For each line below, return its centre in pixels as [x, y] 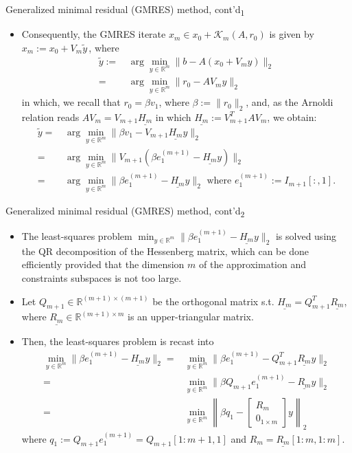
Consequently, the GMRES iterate [94, 34]
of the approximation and [253, 264]
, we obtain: [292, 117]
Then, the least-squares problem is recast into [118, 341]
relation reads [50, 117]
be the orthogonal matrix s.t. [213, 301]
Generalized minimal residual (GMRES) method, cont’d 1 [125, 10]
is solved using [306, 236]
